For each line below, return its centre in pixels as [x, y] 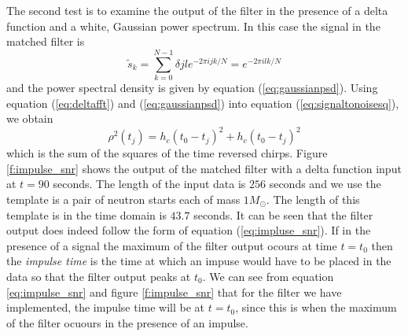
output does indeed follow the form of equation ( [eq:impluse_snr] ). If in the [189, 230]
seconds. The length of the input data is [149, 184]
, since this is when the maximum [316, 307]
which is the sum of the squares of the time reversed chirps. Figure [167, 153]
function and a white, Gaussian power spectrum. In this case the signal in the [193, 26]
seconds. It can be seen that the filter [283, 214]
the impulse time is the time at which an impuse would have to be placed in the [199, 261]
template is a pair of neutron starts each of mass [123, 199]
